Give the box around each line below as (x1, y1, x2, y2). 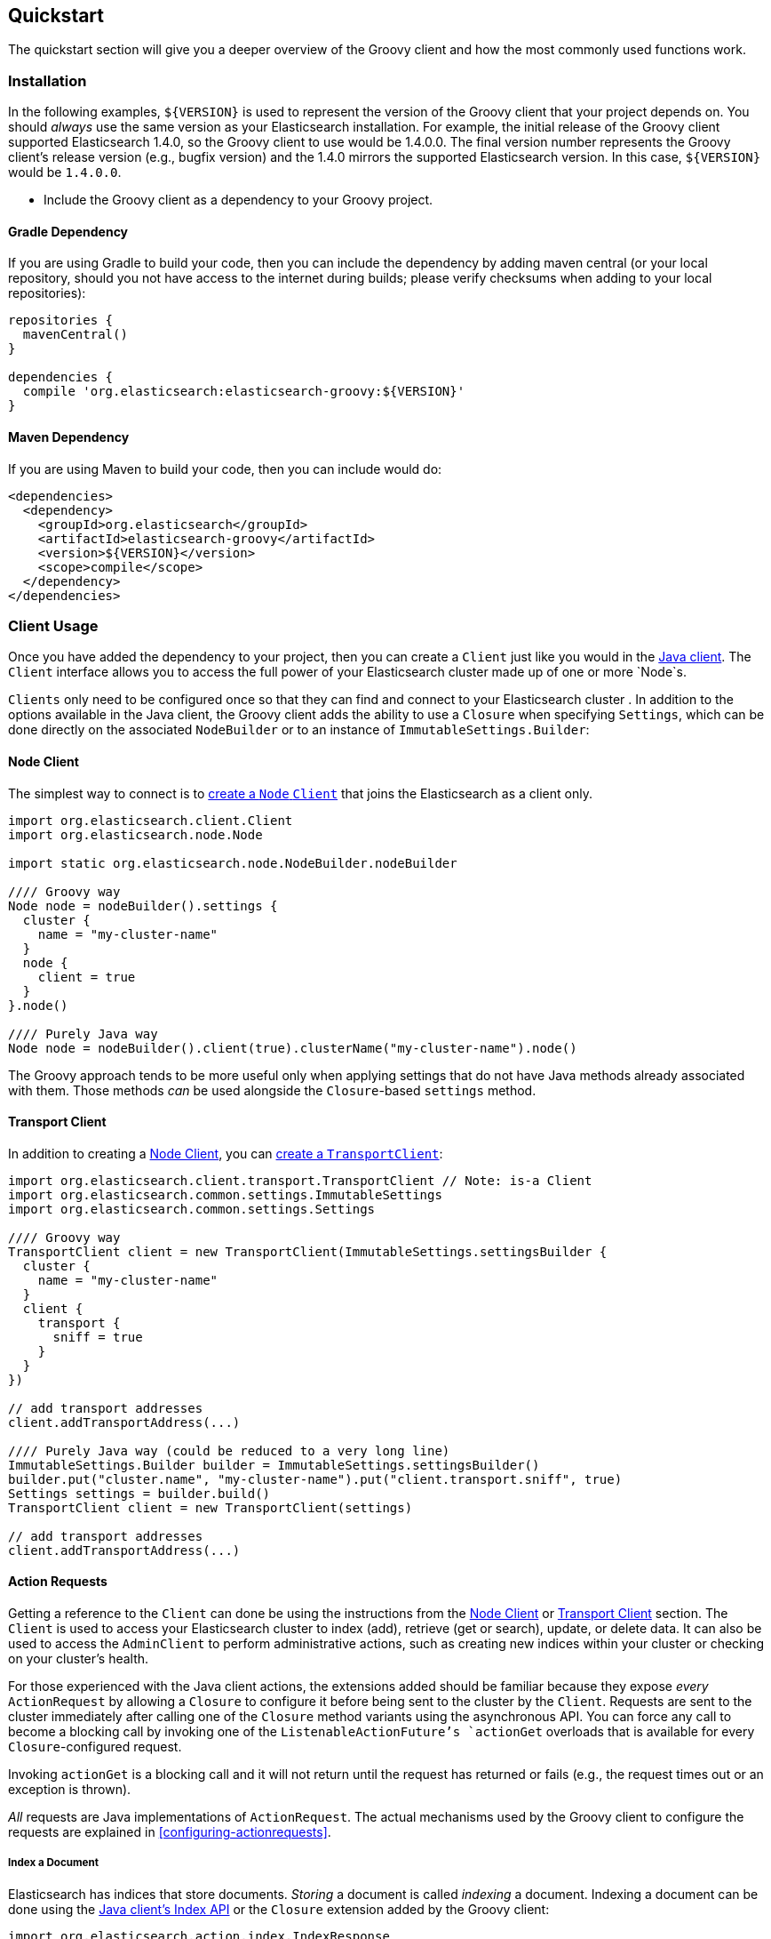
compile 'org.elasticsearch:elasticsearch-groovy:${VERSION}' (22, 384, 465, 399)
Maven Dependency (8, 429, 130, 445)
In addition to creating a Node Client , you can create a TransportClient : (8, 1145, 443, 1161)
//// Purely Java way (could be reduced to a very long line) (8, 1443, 450, 1458)
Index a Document (8, 1856, 99, 1870)
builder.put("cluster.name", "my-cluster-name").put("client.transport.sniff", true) (8, 1471, 623, 1486)
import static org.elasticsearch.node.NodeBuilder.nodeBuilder (8, 855, 457, 870)
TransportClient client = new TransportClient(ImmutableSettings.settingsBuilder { (8, 1244, 608, 1259)
